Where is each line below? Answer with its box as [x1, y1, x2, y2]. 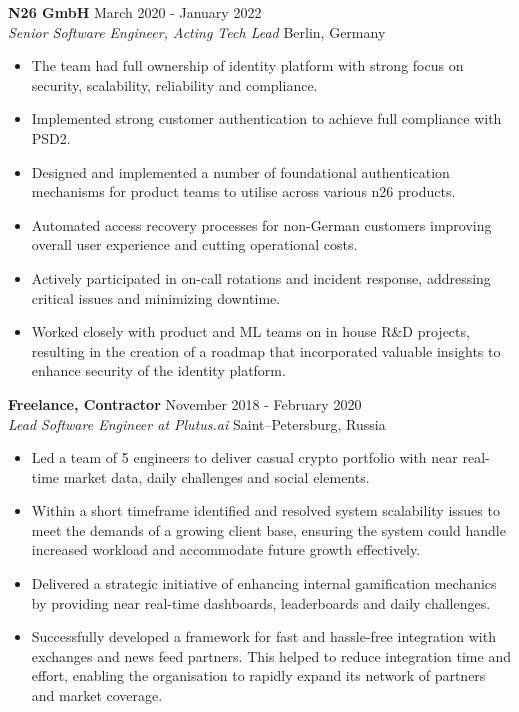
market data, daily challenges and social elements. [63, 466, 370, 487]
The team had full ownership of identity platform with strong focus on [31, 55, 464, 76]
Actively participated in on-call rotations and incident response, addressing [31, 267, 491, 288]
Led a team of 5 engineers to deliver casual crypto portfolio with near [31, 447, 458, 468]
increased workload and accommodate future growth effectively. [31, 539, 421, 560]
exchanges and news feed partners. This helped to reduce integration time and [31, 645, 511, 666]
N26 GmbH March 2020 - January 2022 [8, 2, 262, 22]
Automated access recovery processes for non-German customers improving [31, 214, 492, 235]
